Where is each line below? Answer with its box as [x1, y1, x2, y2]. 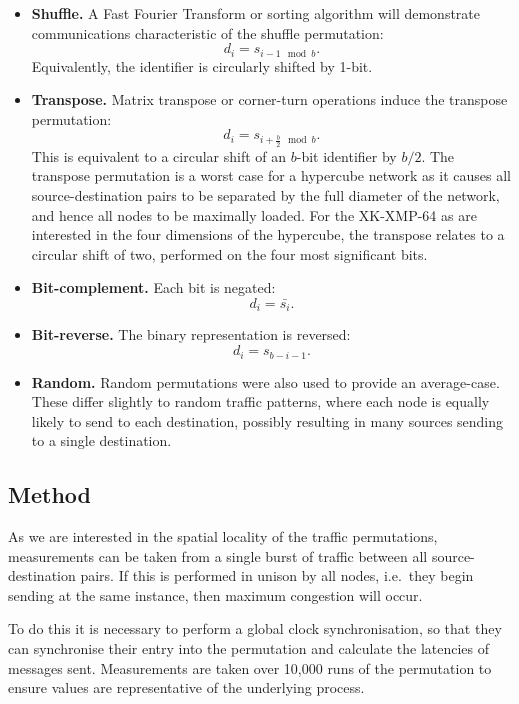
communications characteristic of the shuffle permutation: [31, 22, 384, 43]
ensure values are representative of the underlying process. [8, 677, 365, 698]
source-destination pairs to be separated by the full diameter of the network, [31, 185, 500, 206]
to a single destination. [31, 430, 172, 451]
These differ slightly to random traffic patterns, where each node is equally [31, 391, 490, 412]
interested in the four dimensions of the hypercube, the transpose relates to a [31, 224, 505, 245]
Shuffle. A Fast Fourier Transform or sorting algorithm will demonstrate [31, 3, 480, 23]
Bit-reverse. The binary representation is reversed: [31, 324, 351, 345]
